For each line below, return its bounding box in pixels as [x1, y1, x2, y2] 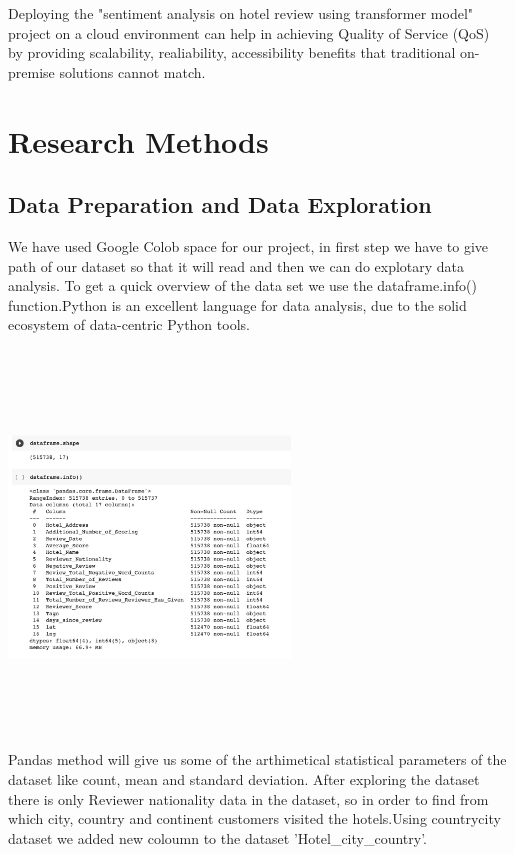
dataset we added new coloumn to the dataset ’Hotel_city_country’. [8, 827, 428, 848]
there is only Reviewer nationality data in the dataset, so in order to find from [8, 788, 489, 809]
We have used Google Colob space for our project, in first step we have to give [8, 235, 489, 256]
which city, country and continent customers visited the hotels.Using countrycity [8, 808, 501, 829]
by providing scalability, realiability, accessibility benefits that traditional [8, 42, 456, 63]
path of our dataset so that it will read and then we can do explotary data [8, 255, 465, 276]
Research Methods [8, 120, 269, 161]
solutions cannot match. [59, 61, 206, 82]
